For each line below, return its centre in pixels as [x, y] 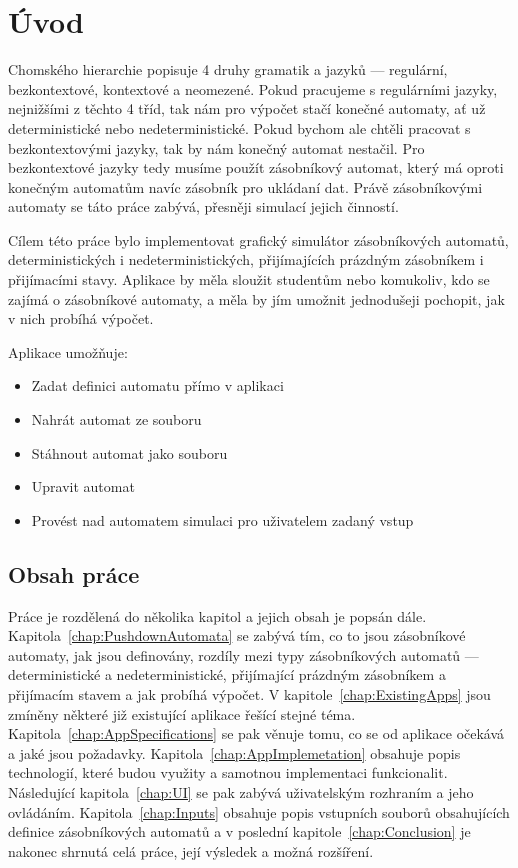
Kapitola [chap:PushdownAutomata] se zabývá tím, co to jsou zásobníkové [237, 635]
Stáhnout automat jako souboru [129, 452]
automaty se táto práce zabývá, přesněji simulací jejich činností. [203, 206]
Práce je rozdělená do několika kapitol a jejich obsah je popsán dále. [217, 615]
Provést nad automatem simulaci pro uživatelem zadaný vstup [222, 519]
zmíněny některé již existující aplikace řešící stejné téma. [182, 713]
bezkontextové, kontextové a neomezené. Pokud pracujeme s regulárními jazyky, [253, 88]
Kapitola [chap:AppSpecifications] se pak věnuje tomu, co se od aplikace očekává [256, 733]
